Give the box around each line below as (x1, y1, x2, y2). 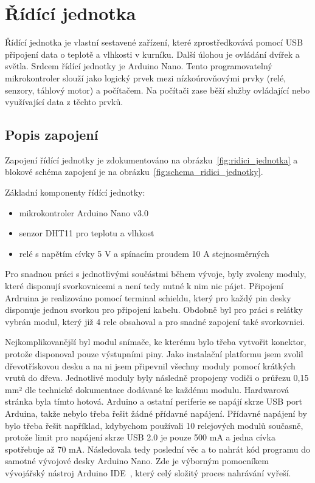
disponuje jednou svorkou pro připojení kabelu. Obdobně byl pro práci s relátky (5, 303, 303, 316)
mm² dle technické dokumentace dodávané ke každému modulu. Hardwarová (5, 383, 289, 396)
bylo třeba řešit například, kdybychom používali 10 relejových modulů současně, (5, 419, 303, 431)
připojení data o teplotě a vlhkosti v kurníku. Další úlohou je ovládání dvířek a (5, 47, 300, 60)
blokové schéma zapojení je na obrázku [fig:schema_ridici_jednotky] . (5, 165, 263, 178)
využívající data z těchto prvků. (5, 95, 123, 108)
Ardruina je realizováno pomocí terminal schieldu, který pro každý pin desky (5, 291, 291, 304)
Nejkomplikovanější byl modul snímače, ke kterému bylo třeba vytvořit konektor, (5, 335, 306, 348)
